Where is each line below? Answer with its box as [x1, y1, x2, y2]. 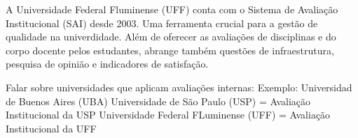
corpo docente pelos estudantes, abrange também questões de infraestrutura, [6, 43, 334, 57]
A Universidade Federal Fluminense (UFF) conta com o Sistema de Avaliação [6, 2, 338, 16]
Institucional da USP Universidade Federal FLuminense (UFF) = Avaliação [6, 107, 331, 122]
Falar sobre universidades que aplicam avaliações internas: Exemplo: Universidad [6, 79, 352, 94]
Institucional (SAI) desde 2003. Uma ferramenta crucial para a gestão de [6, 15, 318, 30]
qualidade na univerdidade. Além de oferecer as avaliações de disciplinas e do [6, 29, 336, 44]
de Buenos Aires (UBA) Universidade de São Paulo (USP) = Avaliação [6, 93, 311, 108]
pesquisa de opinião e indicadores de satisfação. [6, 56, 209, 71]
